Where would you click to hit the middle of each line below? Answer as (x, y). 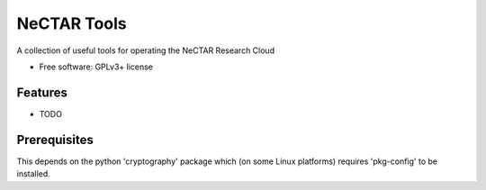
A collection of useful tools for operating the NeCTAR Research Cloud (145, 50)
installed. (34, 174)
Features (42, 92)
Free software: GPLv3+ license (96, 67)
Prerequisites (55, 140)
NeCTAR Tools (72, 23)
